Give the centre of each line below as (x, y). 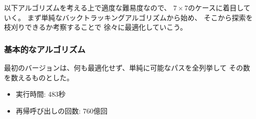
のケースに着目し (216, 7)
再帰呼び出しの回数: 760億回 (62, 110)
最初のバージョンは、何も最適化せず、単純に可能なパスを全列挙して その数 (127, 67)
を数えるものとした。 (39, 77)
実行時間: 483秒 (41, 94)
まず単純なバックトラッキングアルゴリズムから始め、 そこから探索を (140, 17)
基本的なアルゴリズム (45, 49)
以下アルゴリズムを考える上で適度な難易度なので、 (88, 7)
